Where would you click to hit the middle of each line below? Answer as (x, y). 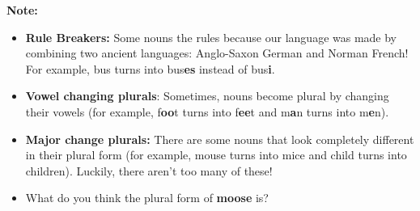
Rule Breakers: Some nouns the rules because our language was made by (211, 37)
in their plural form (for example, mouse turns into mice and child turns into (216, 155)
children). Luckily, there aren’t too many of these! (149, 170)
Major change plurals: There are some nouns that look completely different (220, 139)
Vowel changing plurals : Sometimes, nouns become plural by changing (207, 96)
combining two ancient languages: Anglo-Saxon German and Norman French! (217, 53)
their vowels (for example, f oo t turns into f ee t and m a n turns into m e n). (207, 111)
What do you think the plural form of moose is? (147, 198)
